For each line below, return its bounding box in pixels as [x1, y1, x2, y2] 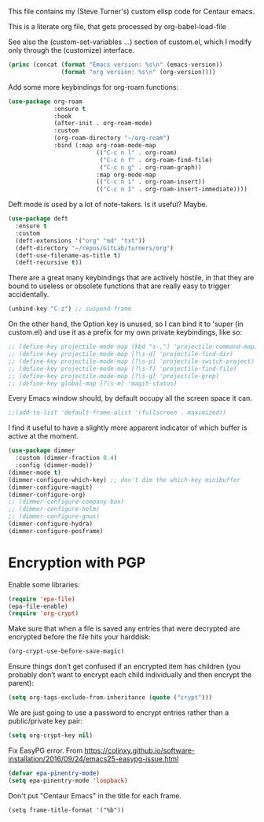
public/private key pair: [8, 716, 83, 726]
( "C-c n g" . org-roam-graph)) [99, 163, 202, 172]
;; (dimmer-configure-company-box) [8, 498, 125, 506]
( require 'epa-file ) [8, 594, 76, 603]
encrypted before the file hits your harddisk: [8, 632, 151, 642]
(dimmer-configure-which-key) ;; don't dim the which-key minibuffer [8, 476, 241, 483]
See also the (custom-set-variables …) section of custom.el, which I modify [8, 37, 252, 46]
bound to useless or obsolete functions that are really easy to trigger [8, 281, 230, 291]
